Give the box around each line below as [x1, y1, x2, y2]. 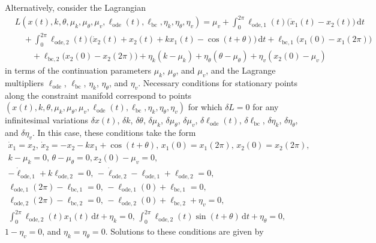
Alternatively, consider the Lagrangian [5, 1, 146, 13]
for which [188, 101, 222, 113]
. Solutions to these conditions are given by [105, 225, 264, 238]
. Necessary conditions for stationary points [138, 77, 297, 89]
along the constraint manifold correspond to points [5, 89, 192, 101]
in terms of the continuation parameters [5, 64, 152, 77]
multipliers [5, 77, 44, 89]
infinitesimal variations [5, 114, 89, 126]
